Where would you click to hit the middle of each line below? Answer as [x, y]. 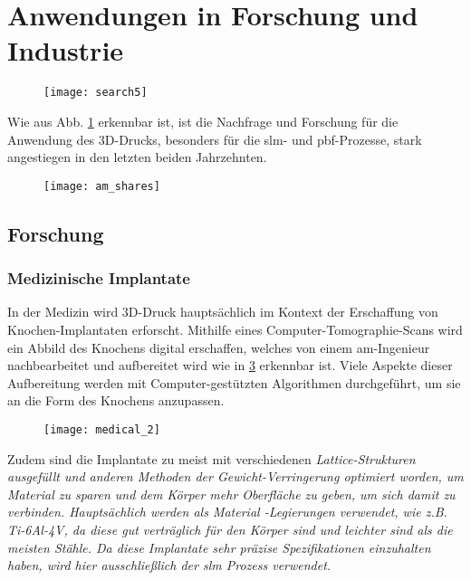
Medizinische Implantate [99, 278]
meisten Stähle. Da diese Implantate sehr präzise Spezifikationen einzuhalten [219, 547]
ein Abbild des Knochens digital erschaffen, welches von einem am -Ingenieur [219, 347]
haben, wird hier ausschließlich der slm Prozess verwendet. [169, 565]
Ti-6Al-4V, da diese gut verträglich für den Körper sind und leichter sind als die [230, 529]
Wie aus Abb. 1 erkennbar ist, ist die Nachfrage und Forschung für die [203, 121]
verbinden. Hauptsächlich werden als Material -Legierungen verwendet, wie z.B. [227, 512]
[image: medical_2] [102, 429]
